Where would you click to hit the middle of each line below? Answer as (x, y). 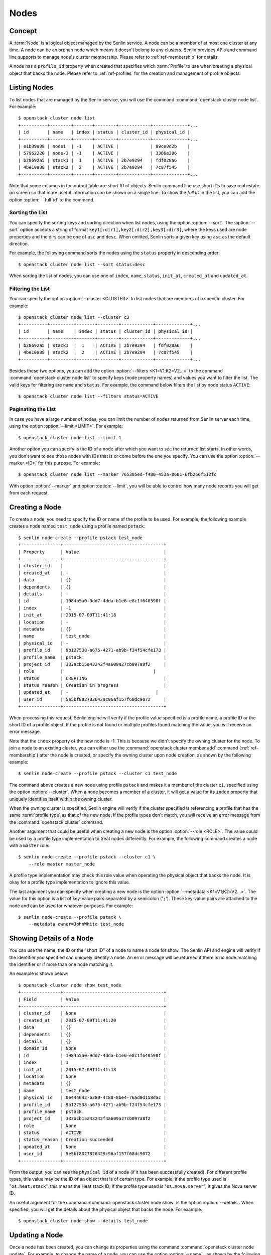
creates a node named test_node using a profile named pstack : (77, 526)
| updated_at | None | (92, 1147)
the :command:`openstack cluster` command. (56, 822)
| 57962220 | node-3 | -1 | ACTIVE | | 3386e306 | (104, 153)
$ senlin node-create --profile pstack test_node (81, 538)
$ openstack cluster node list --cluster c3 (74, 317)
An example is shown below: (39, 973)
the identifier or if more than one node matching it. (61, 964)
